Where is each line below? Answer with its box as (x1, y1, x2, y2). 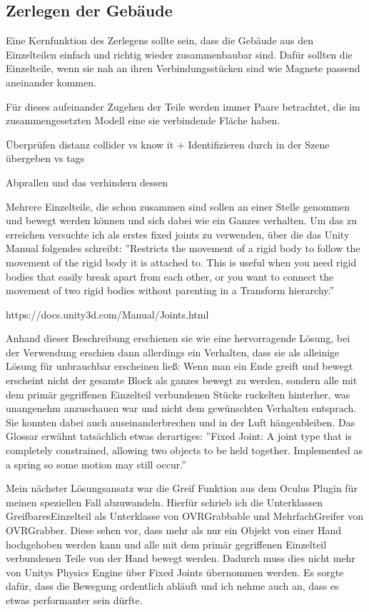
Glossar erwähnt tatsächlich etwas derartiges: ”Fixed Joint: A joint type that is (6, 428, 352, 443)
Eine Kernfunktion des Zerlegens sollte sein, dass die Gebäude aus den (6, 33, 314, 48)
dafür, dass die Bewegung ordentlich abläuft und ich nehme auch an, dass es (6, 578, 339, 593)
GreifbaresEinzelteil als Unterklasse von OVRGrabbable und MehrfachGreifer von (6, 508, 364, 523)
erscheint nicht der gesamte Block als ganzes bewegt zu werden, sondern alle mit (6, 373, 358, 388)
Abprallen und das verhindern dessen (6, 174, 168, 189)
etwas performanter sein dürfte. (6, 592, 143, 607)
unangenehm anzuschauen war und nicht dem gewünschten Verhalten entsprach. (6, 401, 357, 416)
